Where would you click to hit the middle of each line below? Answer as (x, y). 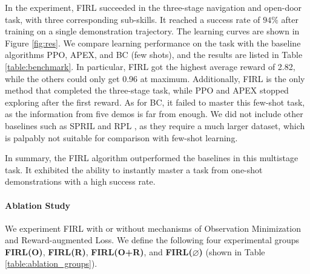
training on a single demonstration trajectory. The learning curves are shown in (152, 31)
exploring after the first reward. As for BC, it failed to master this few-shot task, (155, 102)
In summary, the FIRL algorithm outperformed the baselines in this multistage (152, 158)
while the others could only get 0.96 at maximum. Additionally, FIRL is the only (155, 78)
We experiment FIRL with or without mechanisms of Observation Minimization (153, 228)
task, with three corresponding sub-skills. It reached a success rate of (133, 19)
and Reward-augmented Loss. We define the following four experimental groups (152, 240)
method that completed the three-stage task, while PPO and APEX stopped (147, 90)
